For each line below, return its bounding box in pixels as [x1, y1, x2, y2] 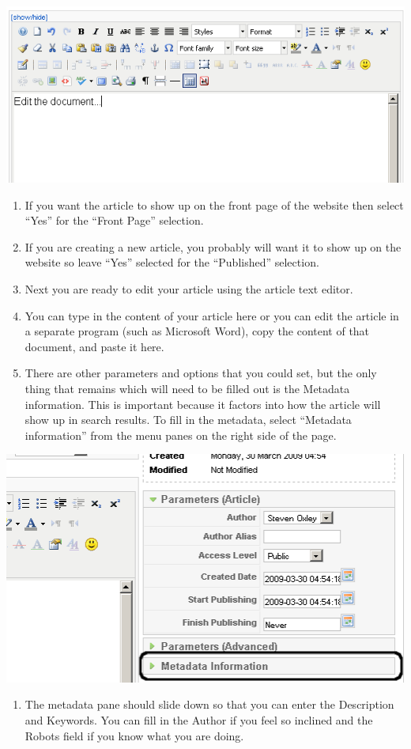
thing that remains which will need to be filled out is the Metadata [25, 380, 350, 396]
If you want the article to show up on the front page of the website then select [25, 196, 404, 213]
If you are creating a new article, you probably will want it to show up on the [25, 238, 402, 255]
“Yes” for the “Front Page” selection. [25, 212, 204, 229]
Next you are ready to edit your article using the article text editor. [25, 280, 353, 297]
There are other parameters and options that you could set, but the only [25, 365, 377, 381]
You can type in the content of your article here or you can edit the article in [25, 307, 399, 323]
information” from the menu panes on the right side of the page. [25, 426, 337, 443]
